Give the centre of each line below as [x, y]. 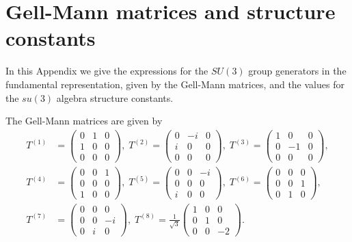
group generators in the [297, 71]
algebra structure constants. [115, 97]
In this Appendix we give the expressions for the [107, 71]
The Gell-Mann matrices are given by [84, 121]
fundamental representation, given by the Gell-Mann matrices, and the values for [175, 84]
